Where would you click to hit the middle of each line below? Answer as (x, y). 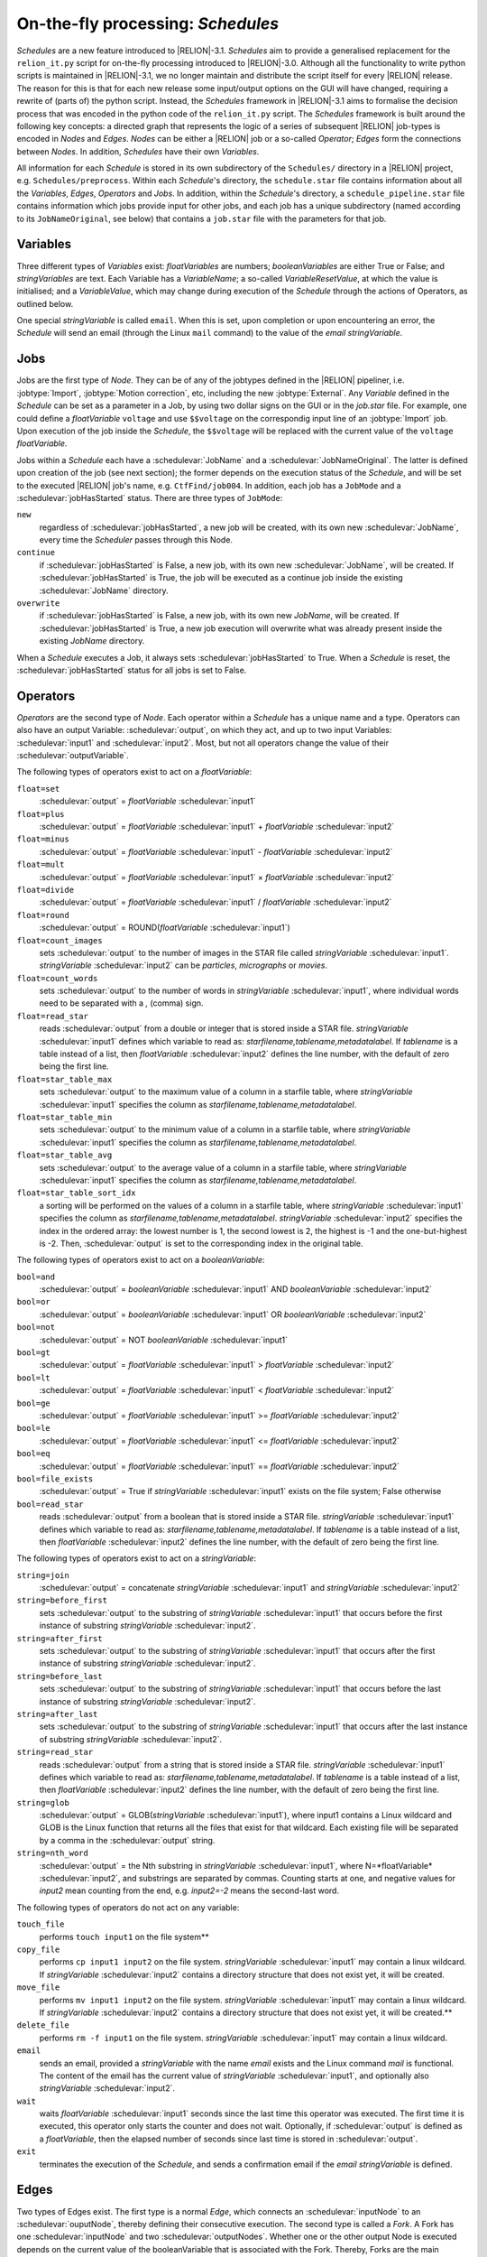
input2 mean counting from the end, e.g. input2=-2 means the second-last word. (189, 1890)
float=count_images (60, 940)
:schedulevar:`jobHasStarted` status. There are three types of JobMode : (150, 497)
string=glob (43, 1802)
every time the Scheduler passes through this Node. (136, 540)
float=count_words (57, 978)
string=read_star (55, 1752)
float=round (43, 915)
